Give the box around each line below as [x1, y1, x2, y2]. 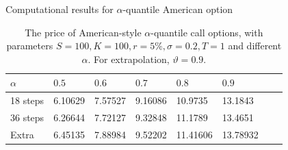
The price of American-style [25, 25, 142, 39]
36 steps [10, 110, 44, 125]
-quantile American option [122, 2, 233, 16]
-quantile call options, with [150, 25, 263, 39]
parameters [6, 38, 53, 53]
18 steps [10, 93, 44, 108]
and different [228, 38, 282, 53]
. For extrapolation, [88, 51, 170, 66]
